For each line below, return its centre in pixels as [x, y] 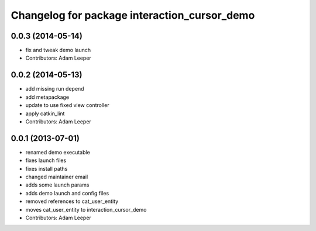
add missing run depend [55, 89]
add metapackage [47, 97]
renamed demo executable [58, 152]
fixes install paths [47, 168]
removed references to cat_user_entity [72, 201]
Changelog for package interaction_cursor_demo [133, 15]
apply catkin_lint [45, 113]
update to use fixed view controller [67, 105]
